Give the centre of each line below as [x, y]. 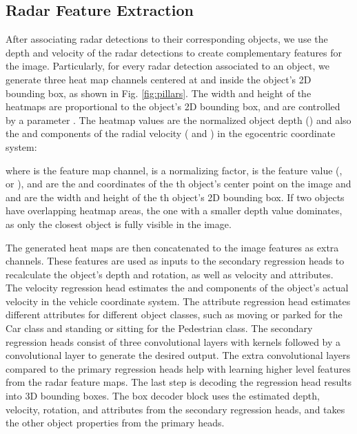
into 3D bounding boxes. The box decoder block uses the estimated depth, [163, 396]
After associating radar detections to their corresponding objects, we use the [167, 39]
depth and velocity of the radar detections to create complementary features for [174, 52]
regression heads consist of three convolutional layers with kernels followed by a [173, 341]
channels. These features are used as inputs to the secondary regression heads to [175, 261]
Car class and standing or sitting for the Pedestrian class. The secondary [159, 328]
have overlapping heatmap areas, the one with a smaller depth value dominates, [174, 210]
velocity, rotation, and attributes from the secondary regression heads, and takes [175, 409]
